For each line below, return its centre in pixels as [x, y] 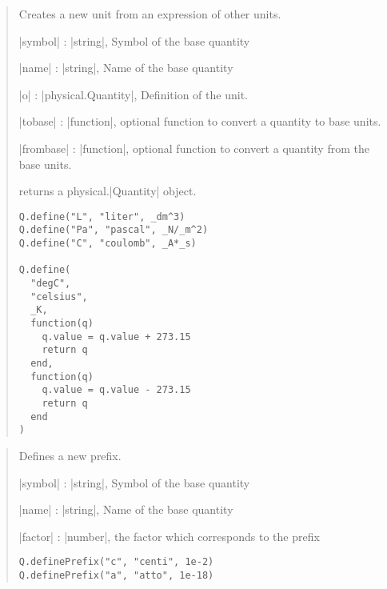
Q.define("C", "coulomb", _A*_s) [108, 244]
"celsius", [59, 297]
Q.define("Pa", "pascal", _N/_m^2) [114, 230]
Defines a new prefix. [70, 455]
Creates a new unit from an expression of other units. [150, 14]
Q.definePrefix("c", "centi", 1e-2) [116, 562]
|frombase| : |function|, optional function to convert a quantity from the [194, 148]
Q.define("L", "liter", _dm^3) [102, 216]
